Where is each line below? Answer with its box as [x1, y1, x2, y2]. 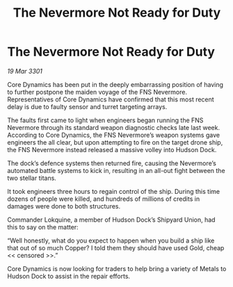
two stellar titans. [7, 174, 57, 182]
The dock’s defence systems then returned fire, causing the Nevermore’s [7, 158, 217, 167]
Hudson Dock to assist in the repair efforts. [7, 272, 131, 280]
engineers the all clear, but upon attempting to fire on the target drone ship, [7, 138, 223, 147]
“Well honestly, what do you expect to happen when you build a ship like [7, 236, 215, 245]
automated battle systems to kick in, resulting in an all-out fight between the [7, 166, 225, 174]
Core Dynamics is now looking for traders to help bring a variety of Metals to [7, 264, 227, 272]
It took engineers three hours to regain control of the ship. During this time [7, 187, 220, 195]
